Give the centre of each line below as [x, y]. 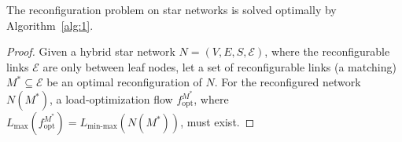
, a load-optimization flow [111, 99]
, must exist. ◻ [218, 122]
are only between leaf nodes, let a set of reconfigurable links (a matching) [219, 66]
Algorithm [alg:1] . [50, 25]
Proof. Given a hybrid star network [91, 51]
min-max [102, 127]
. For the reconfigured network [288, 82]
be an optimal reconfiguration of [124, 82]
